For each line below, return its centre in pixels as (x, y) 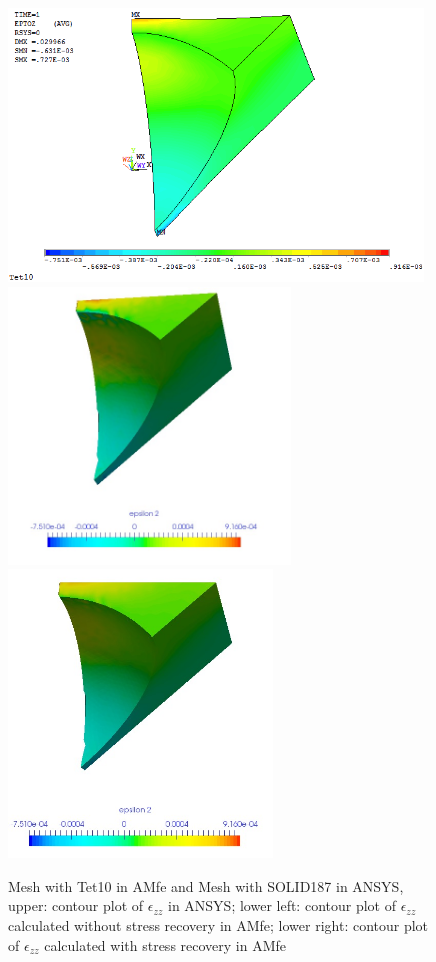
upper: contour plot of (76, 905)
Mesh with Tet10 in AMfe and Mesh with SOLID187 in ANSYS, (206, 885)
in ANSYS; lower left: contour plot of (281, 905)
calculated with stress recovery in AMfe (165, 944)
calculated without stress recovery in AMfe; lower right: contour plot (218, 925)
